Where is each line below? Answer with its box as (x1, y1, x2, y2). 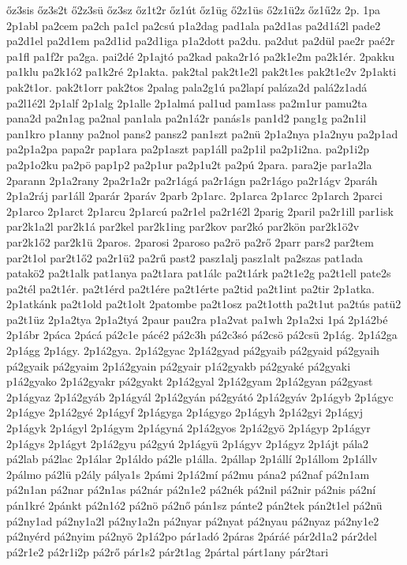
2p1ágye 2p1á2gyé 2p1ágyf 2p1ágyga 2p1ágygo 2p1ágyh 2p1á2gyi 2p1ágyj (6, 404, 363, 420)
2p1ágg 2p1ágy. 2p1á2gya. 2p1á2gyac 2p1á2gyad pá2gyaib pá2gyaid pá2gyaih (6, 342, 379, 359)
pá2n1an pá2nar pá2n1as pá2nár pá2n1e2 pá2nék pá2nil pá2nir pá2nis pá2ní (6, 481, 376, 498)
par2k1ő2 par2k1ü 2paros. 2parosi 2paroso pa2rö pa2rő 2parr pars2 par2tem (6, 233, 374, 250)
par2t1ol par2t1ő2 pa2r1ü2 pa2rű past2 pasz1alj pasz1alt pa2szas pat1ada (6, 249, 364, 266)
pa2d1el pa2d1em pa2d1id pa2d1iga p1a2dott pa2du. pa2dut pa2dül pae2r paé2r (6, 32, 395, 49)
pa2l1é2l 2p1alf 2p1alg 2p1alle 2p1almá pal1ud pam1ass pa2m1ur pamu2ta (6, 94, 368, 111)
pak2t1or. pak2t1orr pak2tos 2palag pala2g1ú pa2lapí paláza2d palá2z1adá (6, 78, 368, 95)
